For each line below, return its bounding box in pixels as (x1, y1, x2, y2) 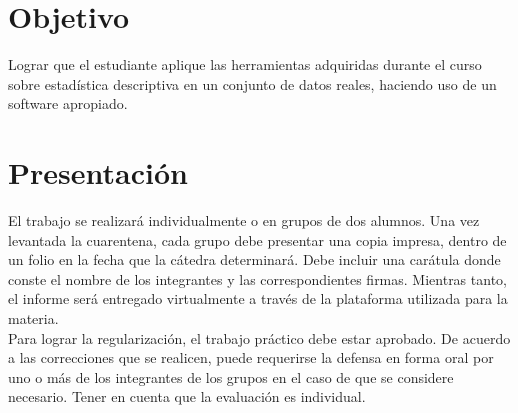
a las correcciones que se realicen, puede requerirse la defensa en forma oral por (8, 347, 494, 368)
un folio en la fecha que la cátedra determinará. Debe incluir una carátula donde (8, 249, 501, 270)
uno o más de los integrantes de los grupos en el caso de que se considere (8, 366, 454, 387)
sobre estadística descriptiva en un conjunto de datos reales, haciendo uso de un (8, 73, 497, 94)
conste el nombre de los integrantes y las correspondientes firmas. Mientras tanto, (8, 268, 507, 289)
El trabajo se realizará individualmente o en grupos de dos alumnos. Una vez (8, 210, 480, 231)
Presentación (8, 152, 188, 193)
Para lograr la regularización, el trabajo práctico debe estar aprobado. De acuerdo (8, 327, 511, 348)
